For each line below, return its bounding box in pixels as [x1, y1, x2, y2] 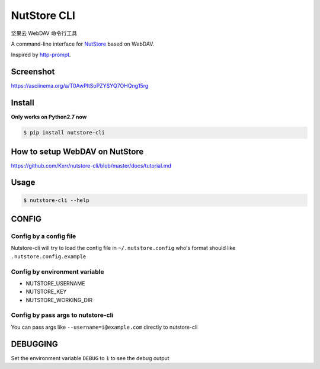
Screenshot [11, 67, 55, 77]
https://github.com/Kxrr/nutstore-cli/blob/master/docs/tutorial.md [11, 162, 171, 169]
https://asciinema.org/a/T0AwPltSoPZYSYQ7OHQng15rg [11, 82, 149, 89]
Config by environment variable [11, 267, 104, 275]
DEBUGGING [11, 339, 59, 349]
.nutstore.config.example [11, 253, 87, 260]
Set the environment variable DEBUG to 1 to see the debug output [11, 354, 169, 361]
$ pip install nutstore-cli [23, 129, 105, 136]
